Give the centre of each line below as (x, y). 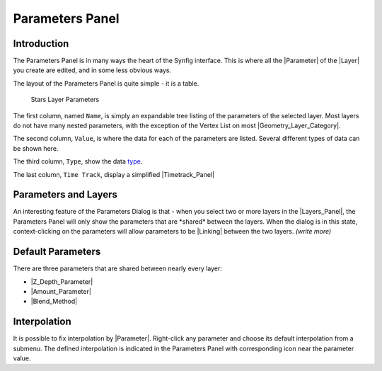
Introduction (41, 44)
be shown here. (36, 148)
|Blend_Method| (54, 302)
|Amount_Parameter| (61, 291)
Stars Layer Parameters (65, 100)
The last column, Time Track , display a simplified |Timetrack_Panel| (114, 174)
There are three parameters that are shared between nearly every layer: (118, 268)
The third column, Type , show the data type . (78, 161)
